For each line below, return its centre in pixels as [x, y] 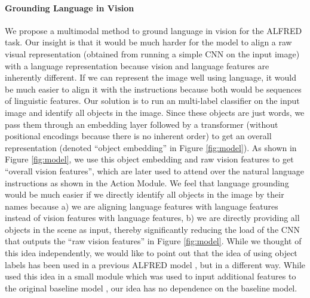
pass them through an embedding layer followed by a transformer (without [142, 124]
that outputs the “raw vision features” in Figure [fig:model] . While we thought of [153, 241]
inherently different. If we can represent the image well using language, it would [151, 77]
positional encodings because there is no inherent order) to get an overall [138, 136]
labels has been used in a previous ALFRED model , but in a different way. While [155, 264]
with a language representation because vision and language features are [137, 65]
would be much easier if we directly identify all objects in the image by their [145, 194]
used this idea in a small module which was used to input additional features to [151, 276]
